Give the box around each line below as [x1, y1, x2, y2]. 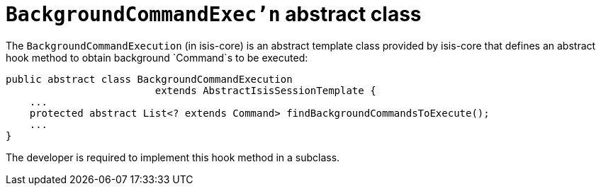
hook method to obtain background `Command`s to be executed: [6, 51, 308, 64]
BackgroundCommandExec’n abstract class [6, 2, 422, 26]
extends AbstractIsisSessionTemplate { [155, 84, 376, 96]
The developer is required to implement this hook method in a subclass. [6, 151, 340, 163]
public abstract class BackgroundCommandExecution [6, 73, 293, 85]
